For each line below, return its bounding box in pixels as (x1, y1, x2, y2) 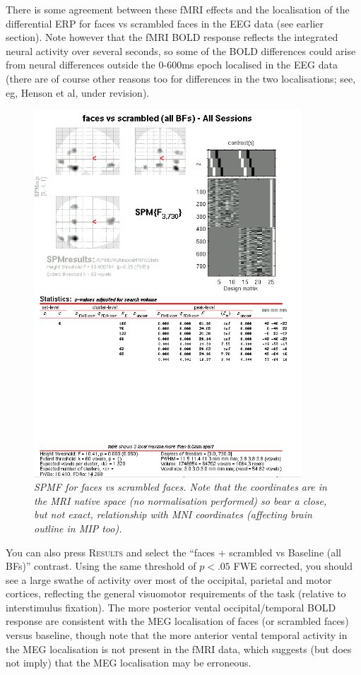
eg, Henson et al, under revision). (6, 85, 150, 100)
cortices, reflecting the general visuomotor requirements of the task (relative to (6, 586, 346, 601)
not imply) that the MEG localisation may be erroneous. (6, 655, 251, 670)
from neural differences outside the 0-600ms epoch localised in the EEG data (6, 57, 338, 72)
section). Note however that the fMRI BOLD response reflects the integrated (6, 30, 338, 44)
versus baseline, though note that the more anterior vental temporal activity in (6, 628, 348, 643)
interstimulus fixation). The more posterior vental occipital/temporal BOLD (6, 599, 336, 614)
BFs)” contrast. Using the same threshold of (6, 558, 196, 573)
